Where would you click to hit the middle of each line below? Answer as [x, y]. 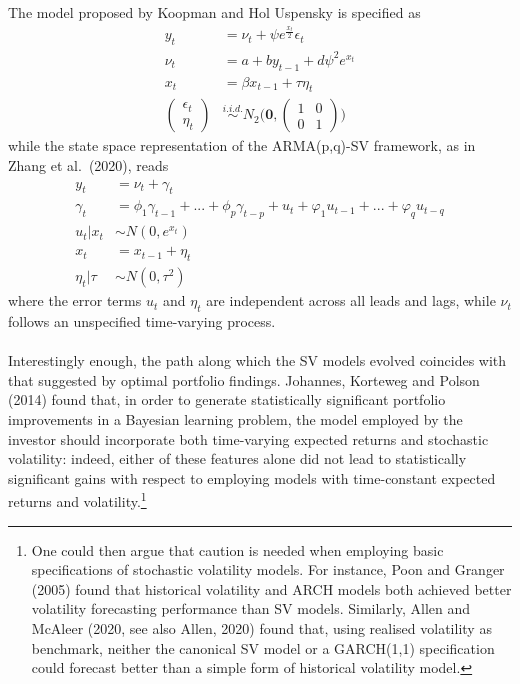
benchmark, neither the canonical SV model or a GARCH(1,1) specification [263, 647]
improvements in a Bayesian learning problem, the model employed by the [235, 418]
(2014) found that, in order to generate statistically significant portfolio [227, 399]
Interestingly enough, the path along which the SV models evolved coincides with [257, 360]
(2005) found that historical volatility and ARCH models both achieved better [271, 588]
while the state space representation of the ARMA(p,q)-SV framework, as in [242, 145]
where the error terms [75, 300]
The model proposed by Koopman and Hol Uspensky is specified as [214, 12]
